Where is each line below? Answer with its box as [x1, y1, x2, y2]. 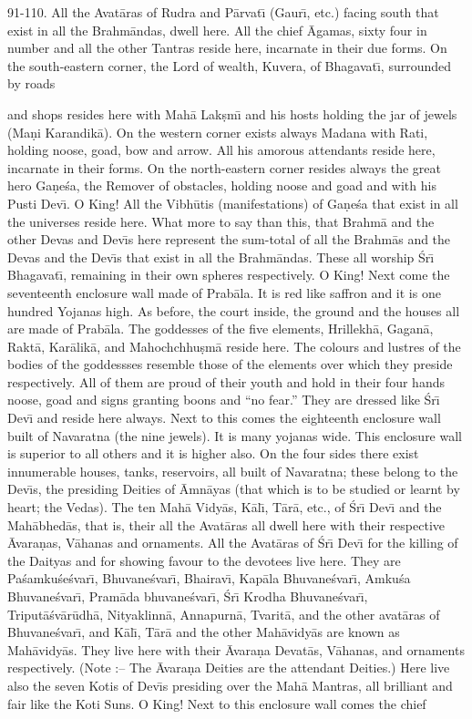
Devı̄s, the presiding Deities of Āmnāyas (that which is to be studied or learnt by [7, 479, 460, 498]
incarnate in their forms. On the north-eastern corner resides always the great [7, 158, 441, 177]
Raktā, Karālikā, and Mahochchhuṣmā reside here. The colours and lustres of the [7, 336, 461, 355]
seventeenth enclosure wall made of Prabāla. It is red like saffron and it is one [7, 282, 441, 302]
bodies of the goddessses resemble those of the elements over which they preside [7, 354, 453, 374]
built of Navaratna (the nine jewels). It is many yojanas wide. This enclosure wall [7, 426, 462, 445]
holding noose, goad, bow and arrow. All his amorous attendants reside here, [7, 140, 436, 159]
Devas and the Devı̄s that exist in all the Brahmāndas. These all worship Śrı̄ [7, 247, 435, 266]
